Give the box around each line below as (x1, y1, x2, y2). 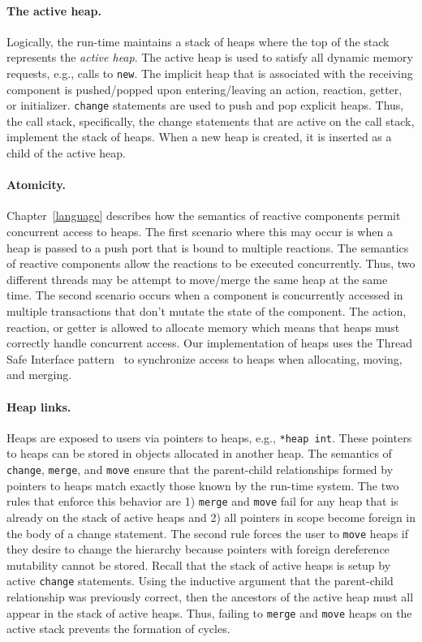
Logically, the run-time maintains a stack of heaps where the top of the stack (6, 32, 390, 50)
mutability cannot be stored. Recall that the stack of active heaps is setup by (6, 556, 391, 573)
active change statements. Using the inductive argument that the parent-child (6, 572, 394, 589)
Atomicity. (6, 176, 66, 193)
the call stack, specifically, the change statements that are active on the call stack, (6, 112, 415, 129)
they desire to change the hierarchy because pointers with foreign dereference (6, 541, 390, 558)
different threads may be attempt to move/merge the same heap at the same (6, 270, 388, 287)
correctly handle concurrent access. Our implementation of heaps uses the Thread (6, 334, 412, 351)
